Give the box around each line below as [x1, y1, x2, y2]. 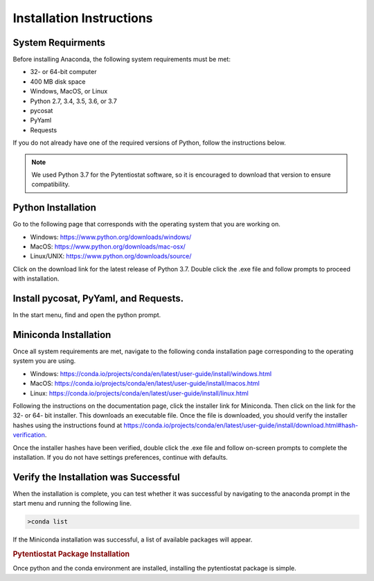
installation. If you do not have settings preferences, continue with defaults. [12, 453, 228, 461]
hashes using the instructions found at [12, 421, 123, 429]
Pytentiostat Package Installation [12, 549, 130, 559]
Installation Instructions [12, 10, 153, 26]
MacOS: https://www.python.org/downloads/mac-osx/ [30, 242, 186, 251]
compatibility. [31, 180, 71, 188]
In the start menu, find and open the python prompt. [12, 311, 161, 319]
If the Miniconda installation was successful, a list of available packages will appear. [12, 535, 253, 544]
